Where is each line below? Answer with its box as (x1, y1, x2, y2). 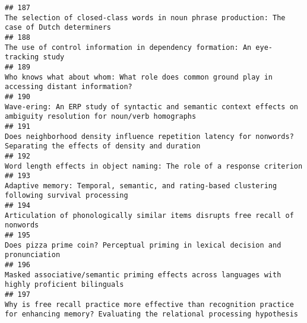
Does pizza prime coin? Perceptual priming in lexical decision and (5, 240, 281, 249)
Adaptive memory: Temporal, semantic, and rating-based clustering (5, 181, 277, 190)
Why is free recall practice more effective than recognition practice (5, 300, 294, 309)
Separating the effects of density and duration (5, 142, 201, 151)
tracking (5, 53, 39, 62)
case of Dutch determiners (5, 23, 111, 32)
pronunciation (5, 251, 61, 259)
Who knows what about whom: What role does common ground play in (5, 72, 273, 81)
